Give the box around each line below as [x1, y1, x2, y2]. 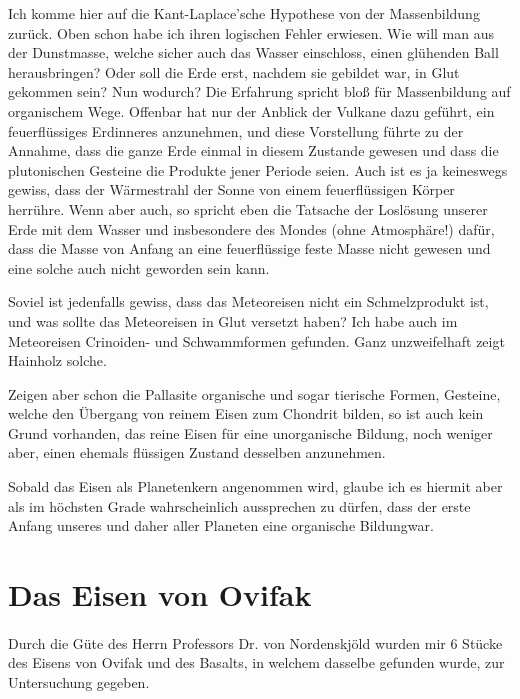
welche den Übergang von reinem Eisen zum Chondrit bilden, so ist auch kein [8, 403, 484, 424]
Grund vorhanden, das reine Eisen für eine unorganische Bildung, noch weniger [8, 422, 493, 443]
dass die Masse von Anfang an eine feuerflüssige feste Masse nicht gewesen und [8, 238, 491, 259]
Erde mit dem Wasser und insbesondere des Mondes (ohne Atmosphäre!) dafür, [8, 218, 495, 239]
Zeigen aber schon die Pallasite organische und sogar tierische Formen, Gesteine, [8, 383, 501, 404]
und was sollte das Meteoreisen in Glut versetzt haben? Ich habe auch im [8, 310, 458, 331]
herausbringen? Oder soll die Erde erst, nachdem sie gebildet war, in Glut [8, 61, 460, 82]
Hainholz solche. [8, 350, 107, 371]
